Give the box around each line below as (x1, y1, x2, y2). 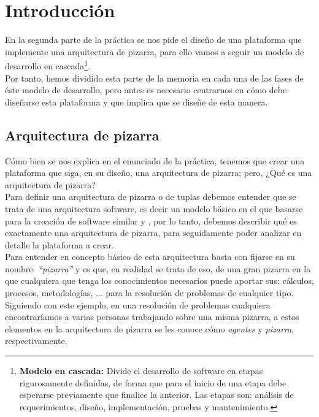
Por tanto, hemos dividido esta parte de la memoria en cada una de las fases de (5, 71, 304, 84)
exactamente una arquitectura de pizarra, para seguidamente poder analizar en (5, 226, 302, 239)
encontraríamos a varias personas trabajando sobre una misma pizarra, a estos (5, 310, 299, 323)
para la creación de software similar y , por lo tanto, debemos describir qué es (5, 214, 297, 227)
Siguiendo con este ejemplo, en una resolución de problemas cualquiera (5, 298, 271, 311)
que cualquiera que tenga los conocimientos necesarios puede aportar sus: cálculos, (5, 274, 314, 287)
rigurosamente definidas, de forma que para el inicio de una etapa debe (19, 376, 286, 389)
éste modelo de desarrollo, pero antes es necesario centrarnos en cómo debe (5, 83, 287, 96)
